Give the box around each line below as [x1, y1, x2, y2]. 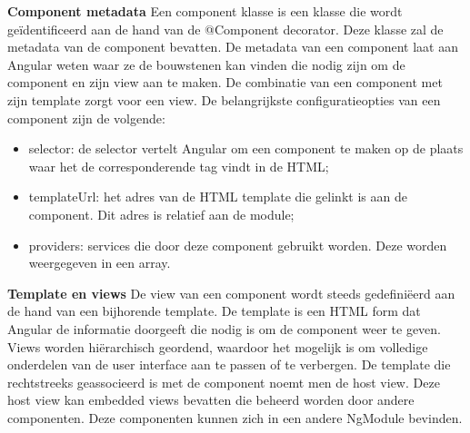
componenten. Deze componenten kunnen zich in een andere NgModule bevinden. [7, 408, 463, 427]
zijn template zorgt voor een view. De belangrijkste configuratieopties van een [7, 90, 441, 109]
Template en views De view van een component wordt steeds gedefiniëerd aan [7, 283, 455, 302]
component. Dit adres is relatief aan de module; [28, 204, 295, 223]
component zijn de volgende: [7, 108, 165, 127]
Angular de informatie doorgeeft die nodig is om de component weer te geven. [7, 319, 441, 338]
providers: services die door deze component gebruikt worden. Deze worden [28, 235, 447, 254]
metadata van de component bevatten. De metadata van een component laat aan [7, 37, 458, 56]
